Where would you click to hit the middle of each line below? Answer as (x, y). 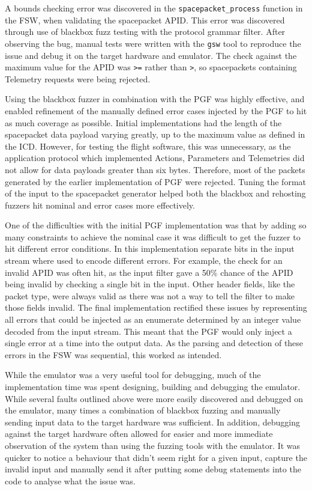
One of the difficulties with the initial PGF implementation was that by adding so (156, 225)
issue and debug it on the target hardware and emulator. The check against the (151, 55)
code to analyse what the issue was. (70, 480)
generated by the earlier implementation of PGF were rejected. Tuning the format (155, 181)
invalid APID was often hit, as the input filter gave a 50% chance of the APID (149, 272)
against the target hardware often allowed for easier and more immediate (139, 434)
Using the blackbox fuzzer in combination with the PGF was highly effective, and (155, 99)
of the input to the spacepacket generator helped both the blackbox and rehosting (155, 193)
